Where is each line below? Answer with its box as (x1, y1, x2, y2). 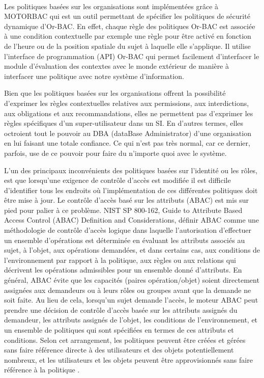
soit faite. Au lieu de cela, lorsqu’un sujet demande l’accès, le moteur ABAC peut (4, 294, 258, 305)
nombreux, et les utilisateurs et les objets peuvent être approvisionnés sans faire (4, 354, 253, 365)
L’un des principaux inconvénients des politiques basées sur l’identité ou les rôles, (4, 165, 258, 175)
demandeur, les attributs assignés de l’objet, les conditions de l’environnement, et (4, 314, 258, 325)
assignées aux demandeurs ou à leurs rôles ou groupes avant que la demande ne (4, 284, 251, 295)
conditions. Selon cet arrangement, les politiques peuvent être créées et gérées (4, 334, 246, 345)
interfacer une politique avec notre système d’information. (4, 70, 184, 81)
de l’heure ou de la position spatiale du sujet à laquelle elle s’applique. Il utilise (4, 40, 251, 51)
